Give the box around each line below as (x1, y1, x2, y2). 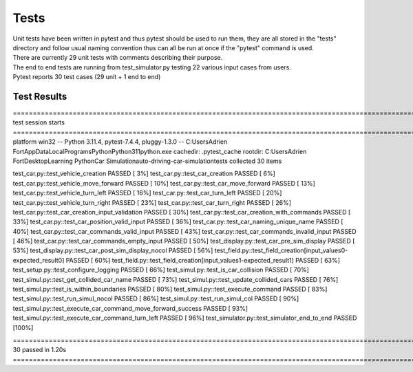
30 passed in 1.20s (12, 346, 67, 354)
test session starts (12, 118, 65, 127)
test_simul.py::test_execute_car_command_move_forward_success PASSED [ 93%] (12, 304, 248, 312)
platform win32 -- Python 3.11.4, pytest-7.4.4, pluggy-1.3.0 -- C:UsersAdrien (12, 138, 228, 146)
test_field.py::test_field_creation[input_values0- (214, 246, 348, 254)
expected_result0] (12, 256, 65, 264)
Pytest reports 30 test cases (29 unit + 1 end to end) (12, 73, 161, 81)
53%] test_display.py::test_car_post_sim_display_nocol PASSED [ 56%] (12, 246, 213, 254)
